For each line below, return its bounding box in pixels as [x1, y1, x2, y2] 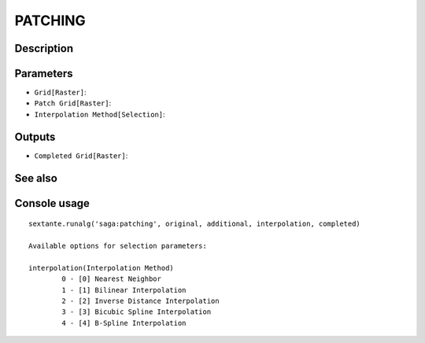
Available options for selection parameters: [28, 241, 208, 250]
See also [14, 171, 58, 185]
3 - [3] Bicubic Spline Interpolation [61, 308, 212, 316]
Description [14, 42, 74, 55]
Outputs [14, 130, 56, 143]
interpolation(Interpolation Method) [28, 264, 175, 272]
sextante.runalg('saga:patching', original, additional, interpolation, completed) [28, 219, 361, 228]
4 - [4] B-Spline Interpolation [61, 319, 187, 327]
